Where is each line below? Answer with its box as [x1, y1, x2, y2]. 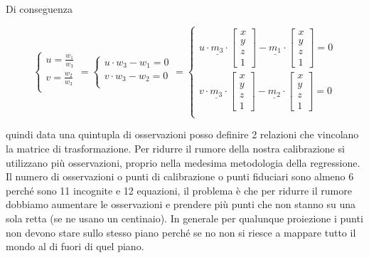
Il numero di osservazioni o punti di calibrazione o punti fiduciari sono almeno [6, 169, 346, 184]
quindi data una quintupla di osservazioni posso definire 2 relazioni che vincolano [6, 127, 359, 142]
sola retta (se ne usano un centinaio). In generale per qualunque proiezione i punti [6, 210, 363, 225]
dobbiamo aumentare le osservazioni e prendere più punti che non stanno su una [6, 197, 356, 212]
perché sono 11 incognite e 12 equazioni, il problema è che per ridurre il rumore [6, 182, 352, 197]
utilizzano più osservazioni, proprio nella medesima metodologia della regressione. [6, 155, 360, 170]
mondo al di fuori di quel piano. [6, 239, 144, 254]
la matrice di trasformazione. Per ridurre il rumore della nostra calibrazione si [6, 141, 345, 156]
